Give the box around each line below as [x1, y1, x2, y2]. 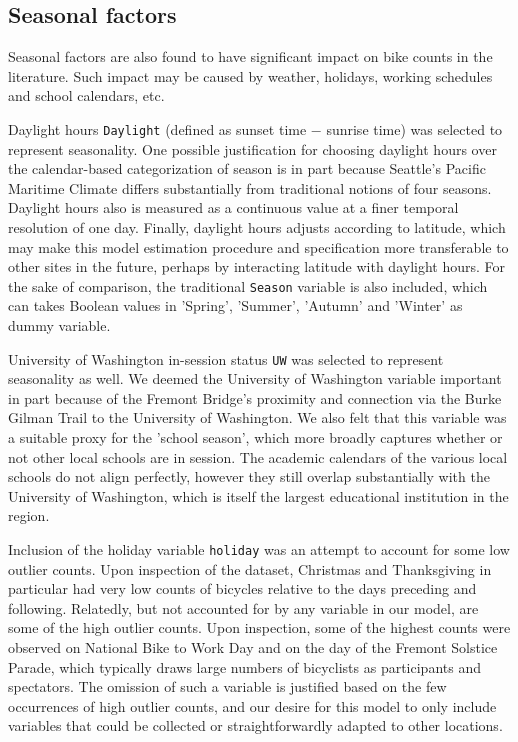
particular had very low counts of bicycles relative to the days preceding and [8, 578, 477, 599]
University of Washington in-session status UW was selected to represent [8, 348, 444, 369]
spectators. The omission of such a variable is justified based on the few [8, 676, 447, 697]
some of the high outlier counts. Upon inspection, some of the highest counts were [8, 617, 511, 638]
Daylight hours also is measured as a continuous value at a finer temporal [8, 197, 459, 218]
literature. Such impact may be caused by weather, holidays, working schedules [8, 65, 493, 86]
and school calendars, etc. [8, 85, 165, 106]
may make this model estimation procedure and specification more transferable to [8, 236, 509, 257]
